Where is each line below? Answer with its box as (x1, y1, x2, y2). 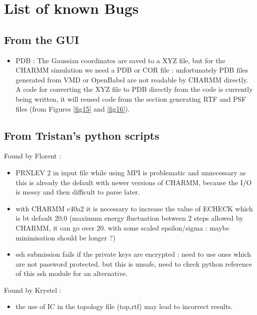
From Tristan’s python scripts (4, 127, 160, 143)
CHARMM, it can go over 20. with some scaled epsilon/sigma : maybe (15, 222, 229, 233)
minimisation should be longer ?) (15, 232, 116, 242)
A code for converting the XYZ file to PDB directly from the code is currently (15, 84, 253, 94)
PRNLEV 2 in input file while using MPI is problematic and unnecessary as (15, 167, 246, 177)
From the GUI (4, 32, 80, 47)
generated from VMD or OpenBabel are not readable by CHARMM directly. (15, 74, 249, 84)
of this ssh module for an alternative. (15, 268, 128, 278)
